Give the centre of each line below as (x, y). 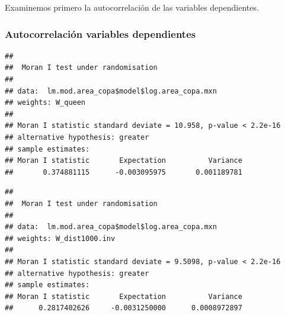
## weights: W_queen (45, 103)
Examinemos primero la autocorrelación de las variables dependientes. (132, 7)
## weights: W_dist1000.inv (60, 238)
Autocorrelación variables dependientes (100, 33)
